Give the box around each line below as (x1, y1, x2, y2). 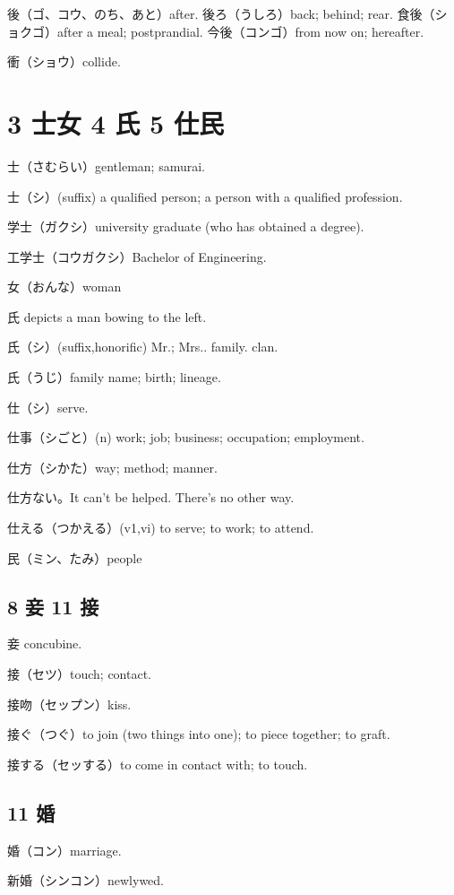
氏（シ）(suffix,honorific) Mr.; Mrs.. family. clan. (7, 337, 278, 356)
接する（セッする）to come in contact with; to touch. (7, 754, 308, 773)
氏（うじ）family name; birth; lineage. (7, 368, 221, 387)
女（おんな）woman (7, 277, 122, 296)
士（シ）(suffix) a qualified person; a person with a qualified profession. (7, 187, 403, 205)
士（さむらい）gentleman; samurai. (7, 156, 206, 175)
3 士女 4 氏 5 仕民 (7, 104, 224, 141)
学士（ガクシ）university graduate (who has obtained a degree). (7, 217, 364, 236)
